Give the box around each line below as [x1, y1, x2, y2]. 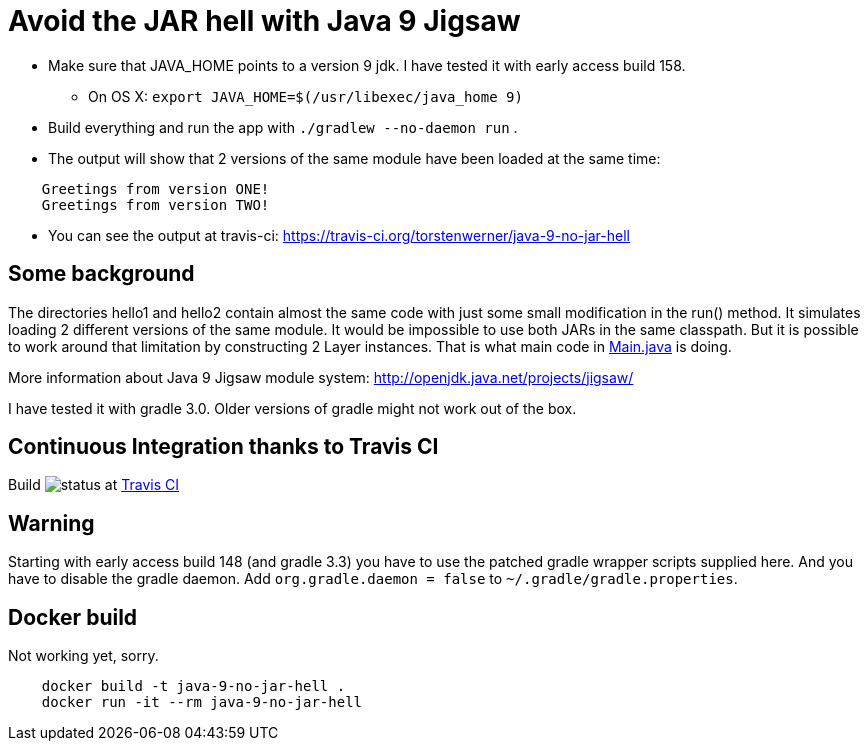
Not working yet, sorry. [8, 647, 159, 665]
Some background [8, 261, 195, 287]
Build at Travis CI [8, 476, 179, 494]
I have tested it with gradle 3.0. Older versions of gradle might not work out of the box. [8, 399, 577, 417]
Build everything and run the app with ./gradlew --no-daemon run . [48, 118, 518, 136]
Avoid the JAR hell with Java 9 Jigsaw [8, 4, 521, 38]
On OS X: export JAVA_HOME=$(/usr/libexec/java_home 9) [88, 87, 523, 105]
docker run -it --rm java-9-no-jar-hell [41, 694, 363, 711]
